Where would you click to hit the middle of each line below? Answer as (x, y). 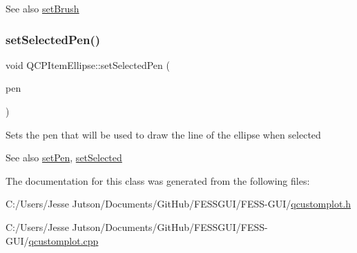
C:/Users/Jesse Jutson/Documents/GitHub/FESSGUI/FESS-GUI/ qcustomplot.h (178, 204)
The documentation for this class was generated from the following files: (158, 180)
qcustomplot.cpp (64, 240)
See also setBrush (42, 8)
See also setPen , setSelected (64, 158)
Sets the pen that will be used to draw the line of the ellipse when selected (163, 134)
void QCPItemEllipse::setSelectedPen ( (88, 64)
